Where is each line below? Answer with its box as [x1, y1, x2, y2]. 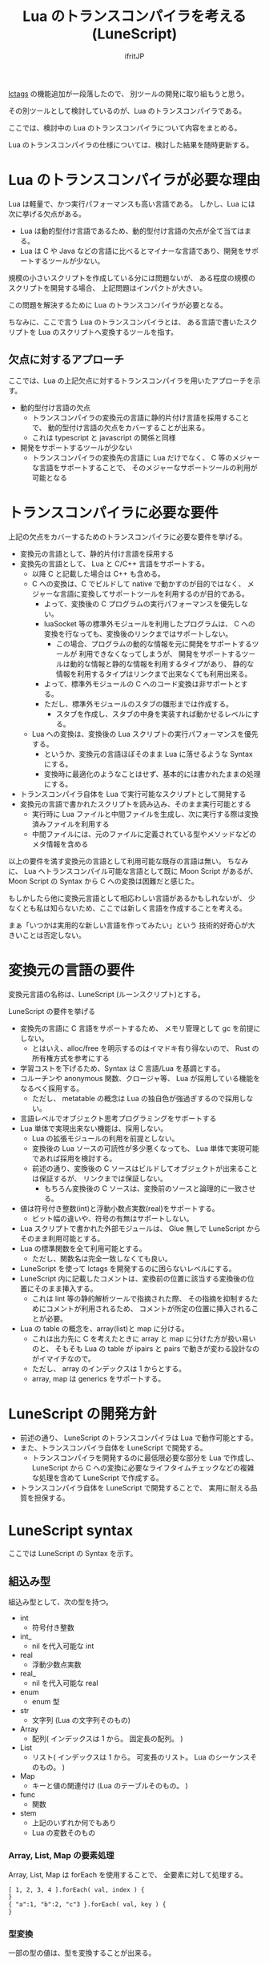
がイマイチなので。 [31, 1354, 96, 1363]
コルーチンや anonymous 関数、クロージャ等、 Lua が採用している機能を [19, 1073, 260, 1083]
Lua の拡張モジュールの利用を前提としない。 [31, 1133, 179, 1143]
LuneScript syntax [8, 1521, 134, 1539]
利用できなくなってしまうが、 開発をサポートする [78, 649, 242, 658]
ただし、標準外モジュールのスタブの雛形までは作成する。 [43, 698, 234, 709]
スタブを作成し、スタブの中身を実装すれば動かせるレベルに [55, 709, 253, 718]
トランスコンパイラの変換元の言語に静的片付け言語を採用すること [31, 412, 250, 422]
